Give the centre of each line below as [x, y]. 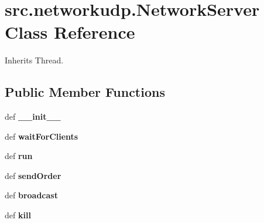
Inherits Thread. [34, 60]
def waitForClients [42, 136]
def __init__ [33, 116]
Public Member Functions [85, 92]
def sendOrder [33, 175]
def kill [18, 215]
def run [19, 156]
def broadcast [31, 195]
